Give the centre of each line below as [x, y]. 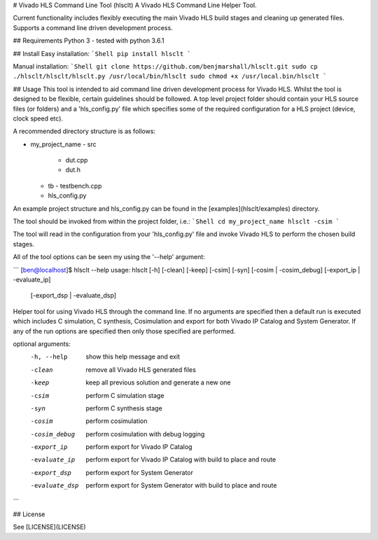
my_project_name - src [63, 144]
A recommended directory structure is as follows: [84, 131]
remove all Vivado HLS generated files [141, 369]
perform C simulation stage [125, 395]
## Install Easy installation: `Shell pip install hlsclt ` [102, 53]
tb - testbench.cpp [75, 186]
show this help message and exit [133, 356]
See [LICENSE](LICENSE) [50, 527]
